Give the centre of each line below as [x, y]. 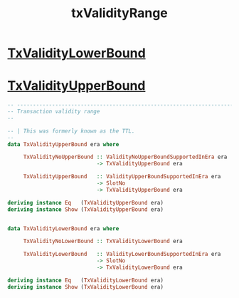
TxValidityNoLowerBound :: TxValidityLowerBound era [103, 241]
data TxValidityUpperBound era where [63, 144]
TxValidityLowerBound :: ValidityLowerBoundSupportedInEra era [122, 255]
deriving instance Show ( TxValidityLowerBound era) [85, 287]
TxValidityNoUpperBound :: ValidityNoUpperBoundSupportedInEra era [125, 157]
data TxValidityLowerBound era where [63, 228]
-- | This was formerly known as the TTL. [71, 131]
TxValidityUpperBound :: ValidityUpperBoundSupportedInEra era [122, 177]
